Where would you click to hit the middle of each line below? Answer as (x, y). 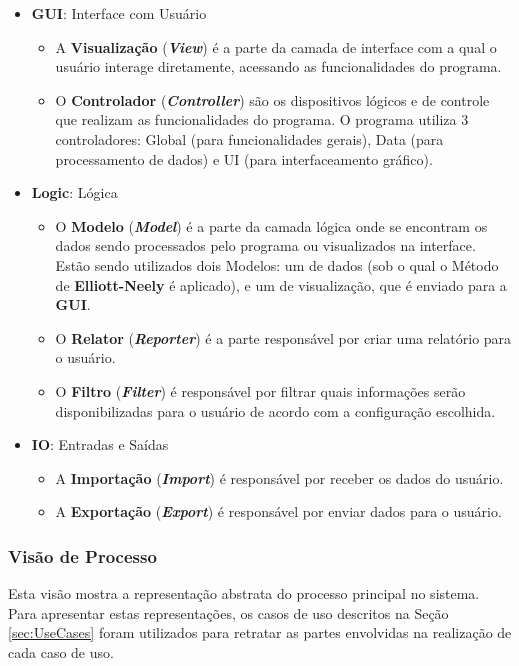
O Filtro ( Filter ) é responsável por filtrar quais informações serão (260, 390)
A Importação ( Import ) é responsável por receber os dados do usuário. (279, 477)
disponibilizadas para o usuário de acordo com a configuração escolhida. (275, 410)
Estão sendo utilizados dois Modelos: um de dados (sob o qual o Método (277, 264)
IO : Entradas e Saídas (100, 444)
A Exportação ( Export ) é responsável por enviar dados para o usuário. (278, 511)
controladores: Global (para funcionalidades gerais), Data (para (249, 138)
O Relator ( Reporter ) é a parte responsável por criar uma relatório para (283, 337)
